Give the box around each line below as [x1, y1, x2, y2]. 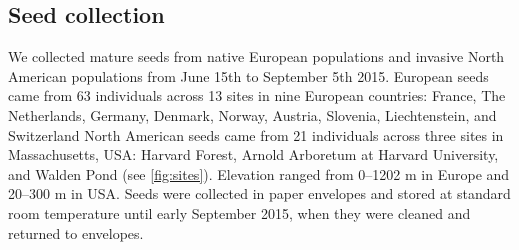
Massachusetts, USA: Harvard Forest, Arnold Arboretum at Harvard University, [8, 144, 499, 165]
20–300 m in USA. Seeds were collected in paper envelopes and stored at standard [8, 183, 511, 204]
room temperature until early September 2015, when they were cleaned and [8, 202, 471, 223]
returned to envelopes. [8, 222, 144, 243]
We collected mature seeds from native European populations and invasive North [8, 46, 505, 67]
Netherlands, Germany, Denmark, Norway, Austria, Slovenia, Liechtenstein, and [8, 104, 497, 125]
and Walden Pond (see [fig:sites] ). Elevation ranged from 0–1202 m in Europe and [8, 163, 510, 184]
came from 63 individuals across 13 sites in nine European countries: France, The [8, 85, 506, 106]
